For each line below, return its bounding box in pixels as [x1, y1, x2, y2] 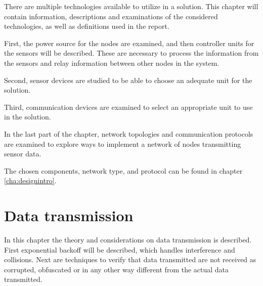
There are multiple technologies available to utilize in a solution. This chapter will [4, 1, 258, 11]
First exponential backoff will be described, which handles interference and [4, 244, 235, 255]
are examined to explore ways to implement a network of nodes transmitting [4, 138, 241, 149]
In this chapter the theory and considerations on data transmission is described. [4, 234, 252, 245]
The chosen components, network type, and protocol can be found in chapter [4, 165, 243, 176]
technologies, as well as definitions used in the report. [4, 21, 169, 31]
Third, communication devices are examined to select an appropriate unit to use [4, 101, 253, 112]
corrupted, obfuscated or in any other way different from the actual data [4, 264, 229, 274]
